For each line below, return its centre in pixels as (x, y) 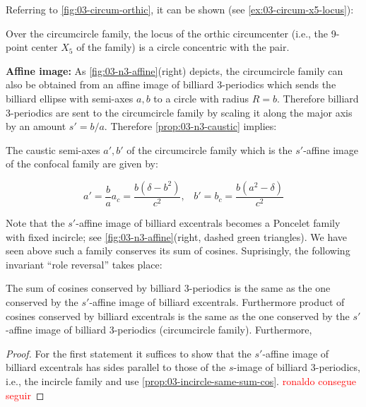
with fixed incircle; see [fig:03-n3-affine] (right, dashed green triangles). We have (177, 236)
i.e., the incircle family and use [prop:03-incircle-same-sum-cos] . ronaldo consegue (181, 381)
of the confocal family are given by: (82, 164)
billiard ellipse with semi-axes (70, 98)
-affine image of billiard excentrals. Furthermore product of (217, 301)
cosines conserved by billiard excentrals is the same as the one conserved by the (178, 315)
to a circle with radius (201, 98)
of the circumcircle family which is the (209, 149)
